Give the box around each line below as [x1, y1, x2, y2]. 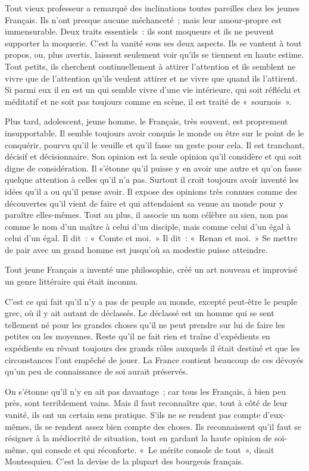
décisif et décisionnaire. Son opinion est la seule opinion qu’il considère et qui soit [5, 150, 302, 163]
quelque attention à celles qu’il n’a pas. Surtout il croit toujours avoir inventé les [5, 173, 299, 186]
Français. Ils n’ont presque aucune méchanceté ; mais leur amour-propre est [5, 13, 282, 26]
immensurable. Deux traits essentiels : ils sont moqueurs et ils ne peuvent [5, 25, 274, 38]
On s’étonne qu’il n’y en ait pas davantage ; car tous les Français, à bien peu [5, 385, 286, 397]
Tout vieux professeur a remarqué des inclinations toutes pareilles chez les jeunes [5, 2, 300, 14]
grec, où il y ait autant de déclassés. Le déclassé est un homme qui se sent [5, 307, 274, 319]
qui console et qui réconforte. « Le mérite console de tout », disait [31, 443, 274, 456]
